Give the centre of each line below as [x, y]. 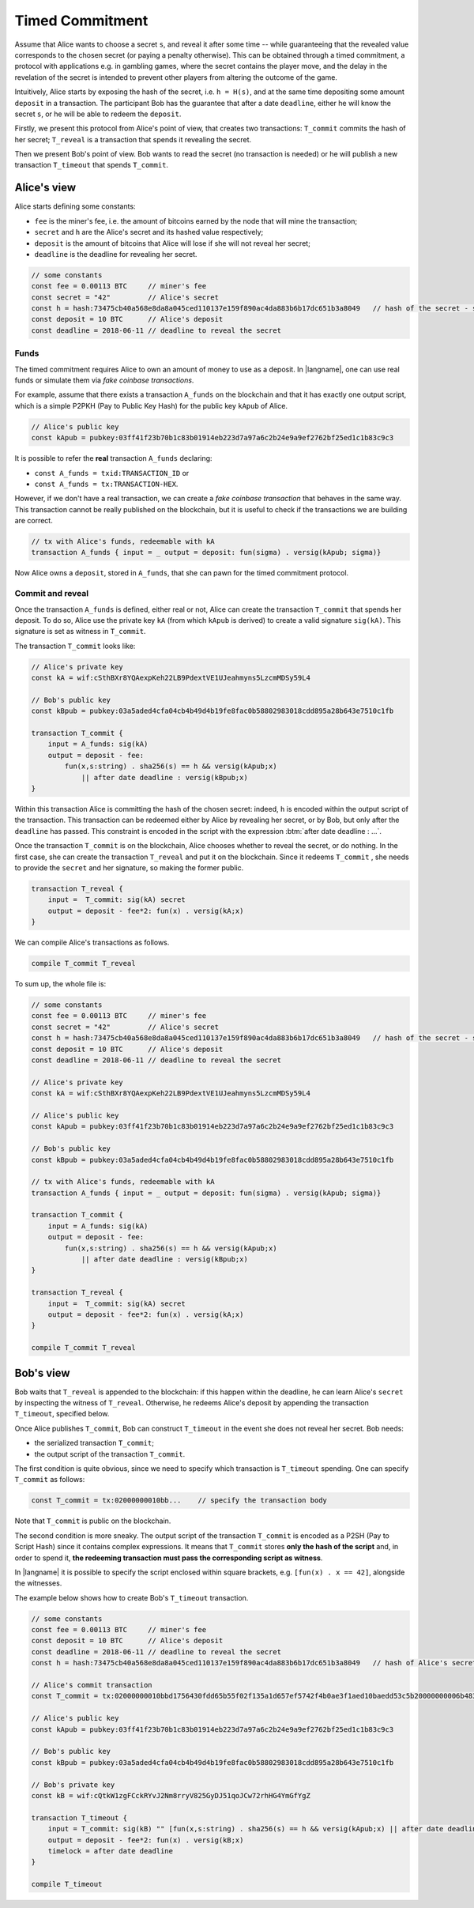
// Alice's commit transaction [92, 1685]
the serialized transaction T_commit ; [94, 1443]
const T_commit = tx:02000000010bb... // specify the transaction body [179, 1501]
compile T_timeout [67, 1884]
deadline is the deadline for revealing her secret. [116, 254]
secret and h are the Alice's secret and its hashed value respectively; [149, 232]
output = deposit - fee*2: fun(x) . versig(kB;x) [146, 1840]
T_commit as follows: [50, 1480]
